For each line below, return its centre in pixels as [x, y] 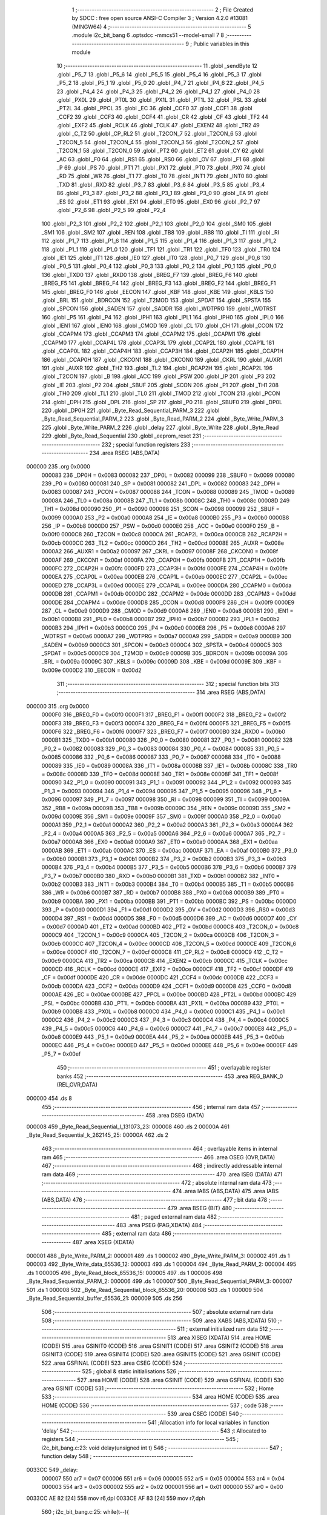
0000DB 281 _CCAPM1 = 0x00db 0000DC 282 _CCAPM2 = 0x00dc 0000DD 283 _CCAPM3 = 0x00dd [169, 594]
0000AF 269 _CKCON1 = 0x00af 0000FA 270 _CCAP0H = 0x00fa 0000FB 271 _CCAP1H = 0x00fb [163, 560]
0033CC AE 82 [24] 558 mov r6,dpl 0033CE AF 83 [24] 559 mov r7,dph [116, 1498]
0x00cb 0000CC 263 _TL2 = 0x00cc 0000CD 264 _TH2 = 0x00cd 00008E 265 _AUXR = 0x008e [163, 543]
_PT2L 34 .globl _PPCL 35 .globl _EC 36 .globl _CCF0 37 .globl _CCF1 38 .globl [154, 108]
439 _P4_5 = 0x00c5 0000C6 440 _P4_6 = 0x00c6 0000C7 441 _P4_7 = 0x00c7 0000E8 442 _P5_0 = [169, 1028]
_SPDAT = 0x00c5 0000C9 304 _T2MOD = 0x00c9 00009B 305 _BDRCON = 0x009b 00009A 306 [164, 653]
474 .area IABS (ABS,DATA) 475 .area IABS [226, 1191]
